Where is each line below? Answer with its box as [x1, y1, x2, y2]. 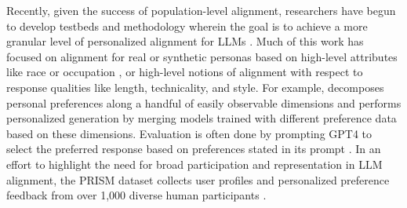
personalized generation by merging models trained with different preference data [6, 110, 397, 126]
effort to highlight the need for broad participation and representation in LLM [6, 155, 383, 172]
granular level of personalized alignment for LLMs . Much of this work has [6, 33, 364, 49]
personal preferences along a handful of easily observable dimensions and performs [6, 94, 402, 111]
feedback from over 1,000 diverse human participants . [6, 187, 267, 203]
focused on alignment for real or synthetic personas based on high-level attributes [6, 48, 398, 64]
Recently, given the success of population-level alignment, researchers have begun [6, 2, 396, 18]
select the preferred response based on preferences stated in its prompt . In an [6, 140, 381, 157]
